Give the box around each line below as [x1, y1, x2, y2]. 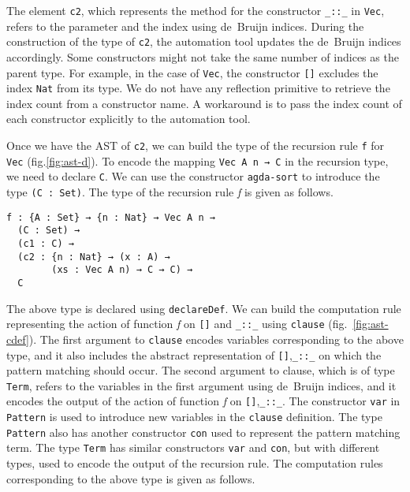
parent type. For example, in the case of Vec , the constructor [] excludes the [6, 64, 378, 80]
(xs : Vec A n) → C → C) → [51, 264, 193, 276]
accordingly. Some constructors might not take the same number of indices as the [6, 48, 399, 65]
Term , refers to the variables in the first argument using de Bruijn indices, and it [6, 377, 397, 393]
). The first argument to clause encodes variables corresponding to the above [28, 330, 404, 347]
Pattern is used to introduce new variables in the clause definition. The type [6, 408, 382, 425]
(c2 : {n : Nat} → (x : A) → [17, 251, 170, 263]
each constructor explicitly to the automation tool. [6, 110, 251, 127]
